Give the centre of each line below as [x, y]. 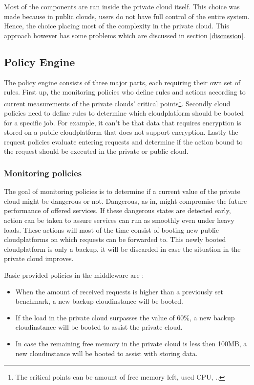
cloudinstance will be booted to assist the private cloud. [99, 327]
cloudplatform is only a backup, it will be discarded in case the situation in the [122, 249]
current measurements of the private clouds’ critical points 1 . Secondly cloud [117, 102]
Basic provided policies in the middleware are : [74, 275]
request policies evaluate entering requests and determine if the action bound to [123, 141]
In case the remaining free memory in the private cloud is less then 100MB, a [131, 343]
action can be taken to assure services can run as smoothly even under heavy [119, 220]
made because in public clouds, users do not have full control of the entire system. [127, 16]
